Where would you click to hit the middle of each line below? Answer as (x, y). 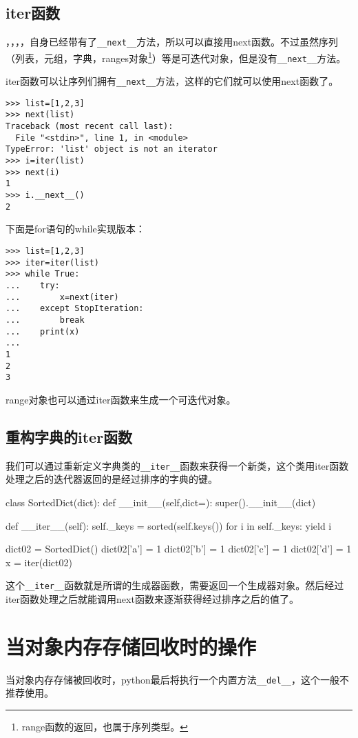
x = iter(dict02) (39, 562)
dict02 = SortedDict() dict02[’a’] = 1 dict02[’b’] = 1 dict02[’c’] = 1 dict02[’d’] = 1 (179, 549)
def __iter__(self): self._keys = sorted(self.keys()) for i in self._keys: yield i (169, 525)
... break (45, 320)
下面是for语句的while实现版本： (75, 229)
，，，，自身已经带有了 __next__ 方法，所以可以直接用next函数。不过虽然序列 (172, 42)
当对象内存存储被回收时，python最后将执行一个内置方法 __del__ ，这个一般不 (177, 679)
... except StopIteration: (75, 309)
